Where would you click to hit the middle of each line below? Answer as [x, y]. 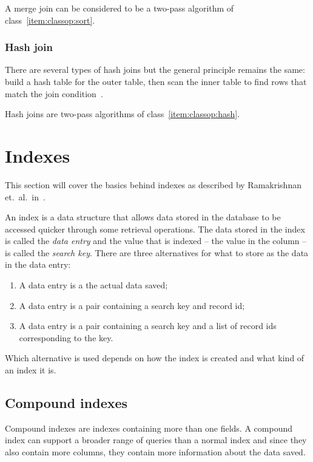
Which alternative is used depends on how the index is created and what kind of [155, 358]
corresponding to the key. [66, 337]
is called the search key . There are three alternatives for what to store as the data [157, 252]
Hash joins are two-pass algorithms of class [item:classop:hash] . [123, 114]
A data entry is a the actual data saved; [93, 285]
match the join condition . [54, 93]
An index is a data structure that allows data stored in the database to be [143, 217]
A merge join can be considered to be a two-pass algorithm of [119, 8]
